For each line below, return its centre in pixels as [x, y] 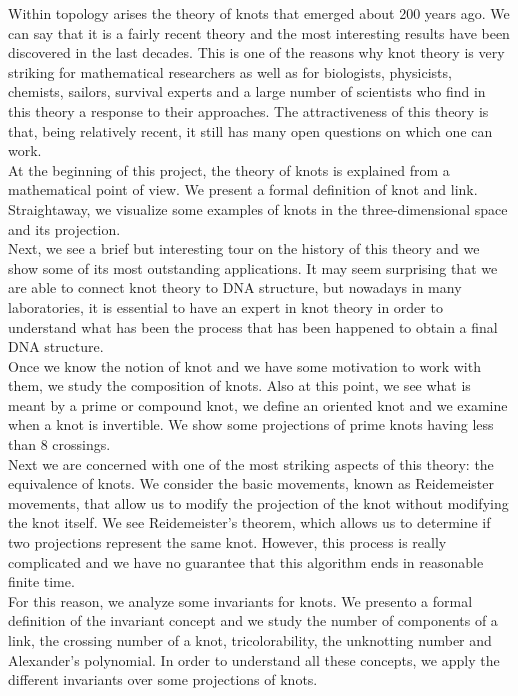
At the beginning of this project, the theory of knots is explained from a [229, 169]
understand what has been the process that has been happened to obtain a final [253, 326]
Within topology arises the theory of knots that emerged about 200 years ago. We [259, 13]
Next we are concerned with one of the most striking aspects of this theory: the [251, 463]
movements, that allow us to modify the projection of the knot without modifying [258, 502]
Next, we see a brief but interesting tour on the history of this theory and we [244, 248]
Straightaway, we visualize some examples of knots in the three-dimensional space [258, 208]
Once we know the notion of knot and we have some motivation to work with [244, 365]
